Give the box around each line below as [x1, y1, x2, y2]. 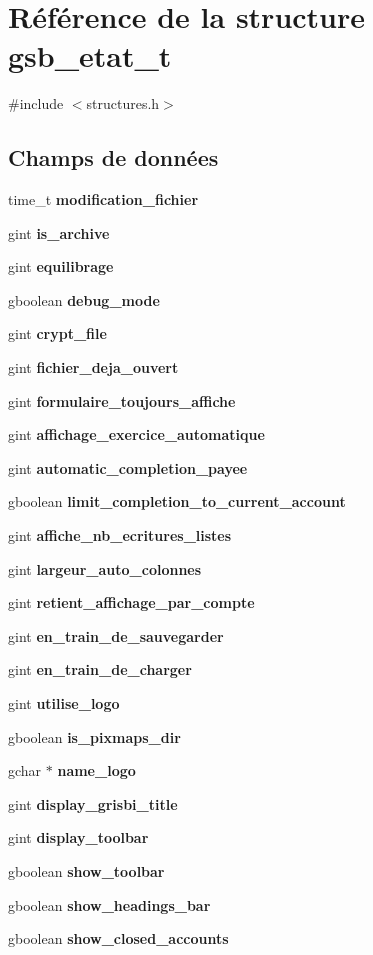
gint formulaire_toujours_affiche [8, 390, 236, 411]
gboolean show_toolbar [8, 860, 165, 881]
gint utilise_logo [8, 693, 120, 714]
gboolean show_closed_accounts [8, 928, 229, 949]
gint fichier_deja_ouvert [8, 357, 179, 378]
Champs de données [8, 142, 219, 173]
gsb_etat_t [8, 35, 172, 76]
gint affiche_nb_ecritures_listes [8, 525, 232, 546]
